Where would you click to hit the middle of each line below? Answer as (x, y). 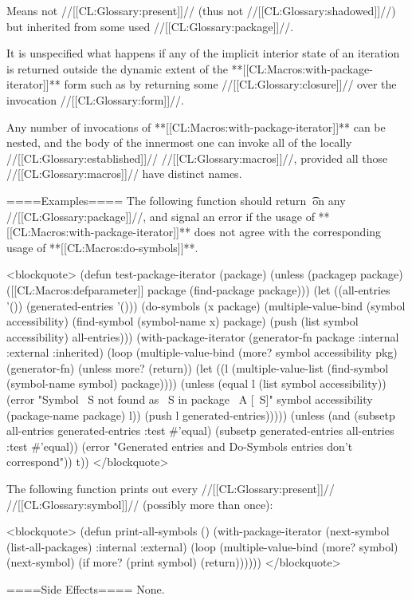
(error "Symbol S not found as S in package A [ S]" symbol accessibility (190, 399)
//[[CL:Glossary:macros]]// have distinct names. (124, 174)
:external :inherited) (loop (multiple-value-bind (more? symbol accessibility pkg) (202, 352)
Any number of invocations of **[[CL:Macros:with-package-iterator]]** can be (196, 126)
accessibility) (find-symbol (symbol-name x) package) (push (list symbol (182, 321)
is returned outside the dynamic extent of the (117, 68)
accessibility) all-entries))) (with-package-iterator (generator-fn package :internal (203, 336)
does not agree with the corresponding (288, 232)
